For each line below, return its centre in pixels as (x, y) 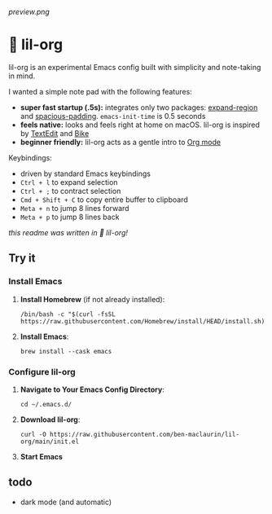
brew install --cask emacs (66, 351)
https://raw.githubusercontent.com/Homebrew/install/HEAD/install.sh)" (144, 321)
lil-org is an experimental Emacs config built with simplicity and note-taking (135, 67)
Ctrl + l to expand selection (69, 182)
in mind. (22, 76)
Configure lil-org (42, 371)
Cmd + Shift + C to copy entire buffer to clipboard (104, 200)
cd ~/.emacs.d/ (46, 404)
